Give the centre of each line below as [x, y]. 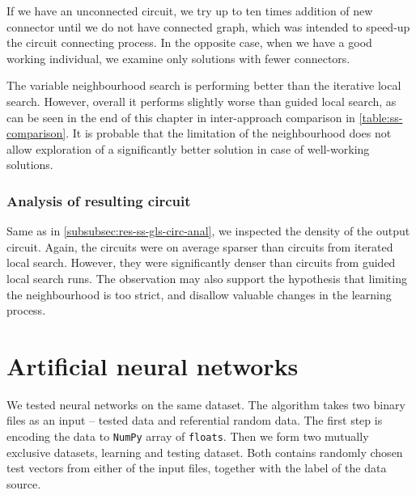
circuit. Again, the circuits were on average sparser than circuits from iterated [200, 246]
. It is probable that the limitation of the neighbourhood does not [229, 133]
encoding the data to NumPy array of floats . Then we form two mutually [188, 436]
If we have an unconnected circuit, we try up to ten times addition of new [190, 11]
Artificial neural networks [153, 365]
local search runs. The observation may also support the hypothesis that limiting [207, 278]
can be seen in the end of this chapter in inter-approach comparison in [181, 117]
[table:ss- [381, 117]
